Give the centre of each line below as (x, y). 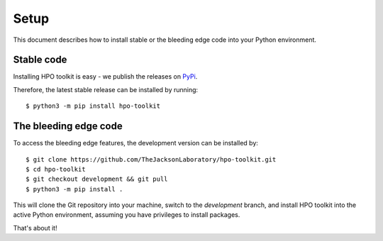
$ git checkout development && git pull (97, 179)
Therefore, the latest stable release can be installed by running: (106, 89)
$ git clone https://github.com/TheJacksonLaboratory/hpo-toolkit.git (151, 159)
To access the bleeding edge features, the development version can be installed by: (136, 143)
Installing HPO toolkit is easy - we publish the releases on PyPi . (105, 77)
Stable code (40, 60)
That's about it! (35, 228)
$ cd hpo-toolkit (56, 169)
